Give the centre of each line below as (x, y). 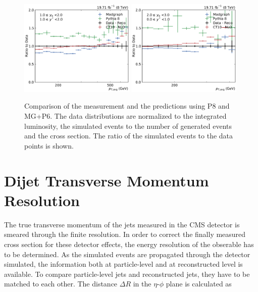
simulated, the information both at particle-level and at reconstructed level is (123, 264)
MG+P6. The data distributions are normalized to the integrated (125, 116)
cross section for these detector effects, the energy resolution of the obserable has (129, 244)
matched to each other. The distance (61, 284)
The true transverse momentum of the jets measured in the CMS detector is (122, 224)
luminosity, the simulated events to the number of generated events (128, 126)
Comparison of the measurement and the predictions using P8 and (127, 106)
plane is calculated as (199, 284)
